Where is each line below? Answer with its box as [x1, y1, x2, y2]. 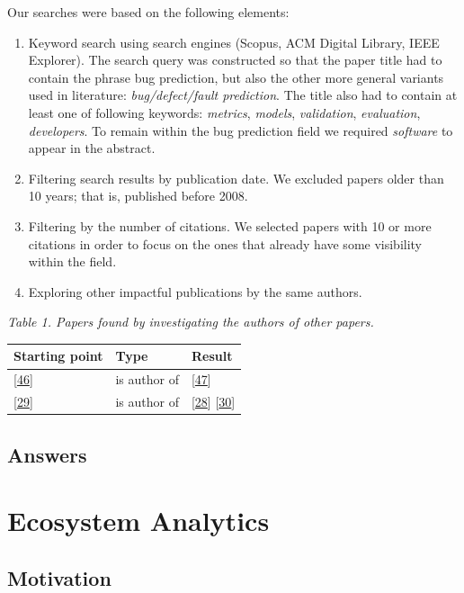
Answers [7, 440, 87, 468]
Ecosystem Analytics [7, 502, 270, 539]
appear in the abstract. [28, 139, 156, 157]
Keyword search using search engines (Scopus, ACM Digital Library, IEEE [28, 32, 440, 51]
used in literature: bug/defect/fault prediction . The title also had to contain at [28, 85, 458, 104]
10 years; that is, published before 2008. [28, 186, 248, 205]
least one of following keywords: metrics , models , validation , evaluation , [28, 103, 421, 121]
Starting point [13, 346, 103, 365]
